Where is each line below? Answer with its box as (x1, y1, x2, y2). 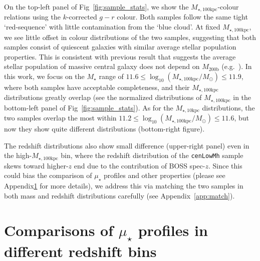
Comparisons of (4, 219, 114, 240)
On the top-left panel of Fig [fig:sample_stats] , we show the (4, 1, 189, 11)
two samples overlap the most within (4, 112, 117, 123)
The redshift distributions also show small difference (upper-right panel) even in (4, 140, 249, 150)
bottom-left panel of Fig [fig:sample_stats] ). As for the (4, 102, 173, 112)
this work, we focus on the (4, 70, 85, 81)
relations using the (4, 11, 61, 22)
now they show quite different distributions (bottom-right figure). (4, 123, 205, 134)
